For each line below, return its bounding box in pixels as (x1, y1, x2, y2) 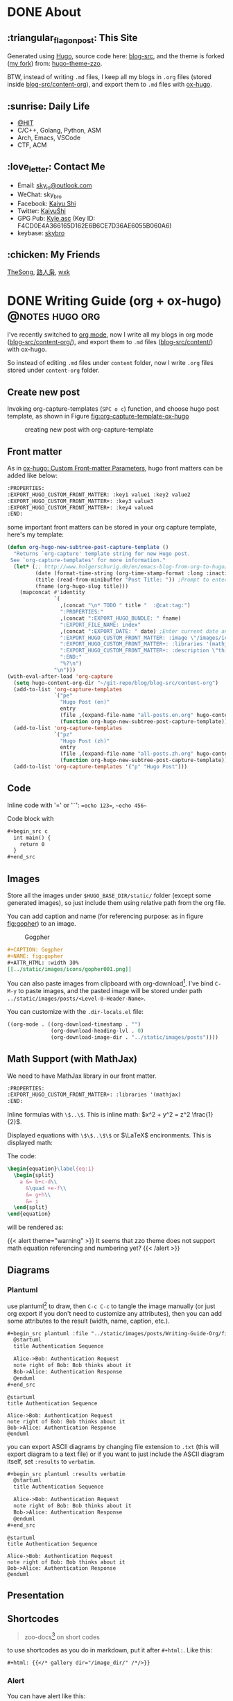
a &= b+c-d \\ (19, 1178, 58, 1185)
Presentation (7, 1589, 64, 1601)
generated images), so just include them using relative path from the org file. (7, 898, 226, 906)
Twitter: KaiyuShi (17, 206, 66, 215)
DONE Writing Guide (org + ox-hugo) (7, 293, 222, 309)
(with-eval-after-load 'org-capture (7, 672, 113, 680)
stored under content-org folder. (7, 366, 100, 375)
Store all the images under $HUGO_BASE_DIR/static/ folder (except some (7, 891, 212, 899)
